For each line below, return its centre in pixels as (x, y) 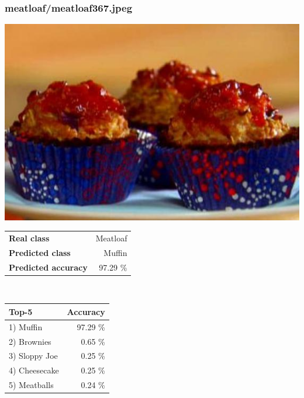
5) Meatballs (31, 385)
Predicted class (40, 252)
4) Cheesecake (34, 370)
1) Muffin (26, 326)
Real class (29, 238)
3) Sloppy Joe (33, 356)
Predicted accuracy (48, 267)
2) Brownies (30, 341)
